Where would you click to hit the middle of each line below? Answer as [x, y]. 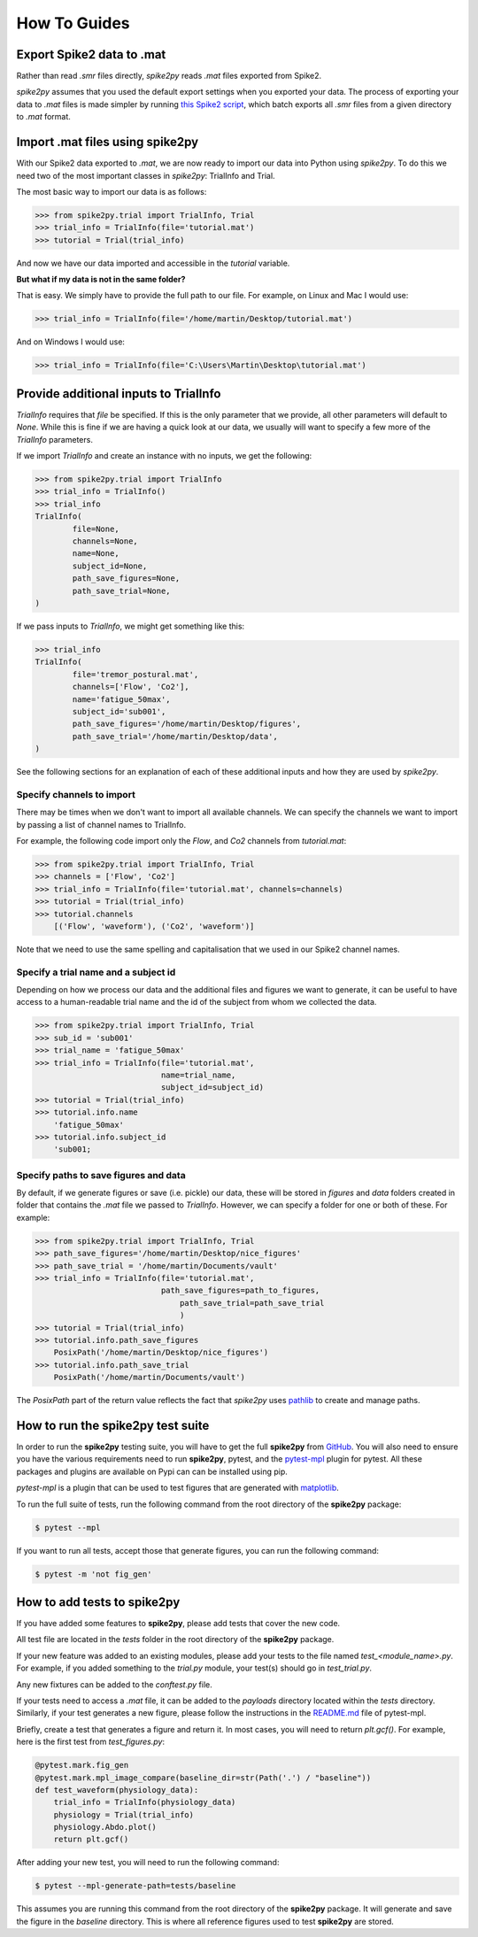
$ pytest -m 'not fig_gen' [93, 1574]
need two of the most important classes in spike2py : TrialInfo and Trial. [146, 175]
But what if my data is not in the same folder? [101, 280]
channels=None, [105, 541]
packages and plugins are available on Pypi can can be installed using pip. [152, 1471]
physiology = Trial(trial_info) [124, 1814]
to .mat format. [43, 117]
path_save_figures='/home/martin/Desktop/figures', [187, 724]
